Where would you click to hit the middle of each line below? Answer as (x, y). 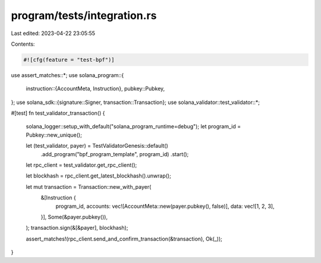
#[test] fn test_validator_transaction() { (58, 113)
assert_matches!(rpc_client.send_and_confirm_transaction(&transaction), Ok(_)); (124, 239)
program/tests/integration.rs (84, 15)
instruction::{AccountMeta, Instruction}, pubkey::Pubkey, (95, 88)
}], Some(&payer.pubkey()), (74, 217)
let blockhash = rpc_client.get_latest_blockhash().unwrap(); (99, 176)
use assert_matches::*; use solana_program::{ (67, 75)
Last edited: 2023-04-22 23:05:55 (53, 33)
